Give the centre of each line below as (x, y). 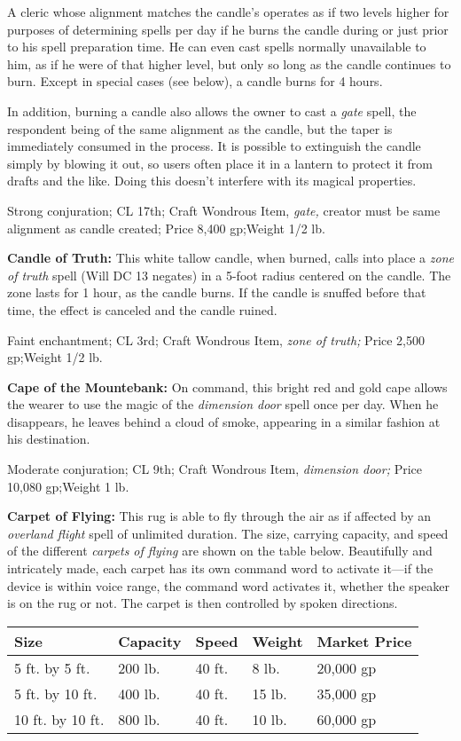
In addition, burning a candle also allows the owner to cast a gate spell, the (212, 110)
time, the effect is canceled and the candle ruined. (142, 309)
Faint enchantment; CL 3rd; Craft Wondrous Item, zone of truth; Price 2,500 (216, 339)
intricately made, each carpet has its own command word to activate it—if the (220, 568)
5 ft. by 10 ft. (56, 693)
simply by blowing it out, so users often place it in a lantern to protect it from (220, 163)
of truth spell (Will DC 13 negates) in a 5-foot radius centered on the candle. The (229, 275)
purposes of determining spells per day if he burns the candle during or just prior (228, 29)
